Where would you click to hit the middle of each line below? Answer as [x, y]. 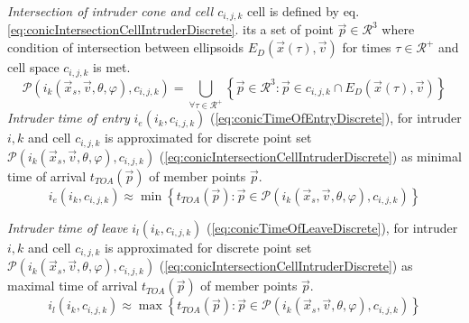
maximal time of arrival [73, 286]
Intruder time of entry [69, 118]
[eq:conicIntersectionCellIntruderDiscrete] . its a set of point [170, 29]
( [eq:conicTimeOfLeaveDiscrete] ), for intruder [332, 227]
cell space [33, 67]
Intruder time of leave [68, 227]
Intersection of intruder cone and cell [110, 11]
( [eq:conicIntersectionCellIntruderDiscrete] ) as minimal [310, 156]
